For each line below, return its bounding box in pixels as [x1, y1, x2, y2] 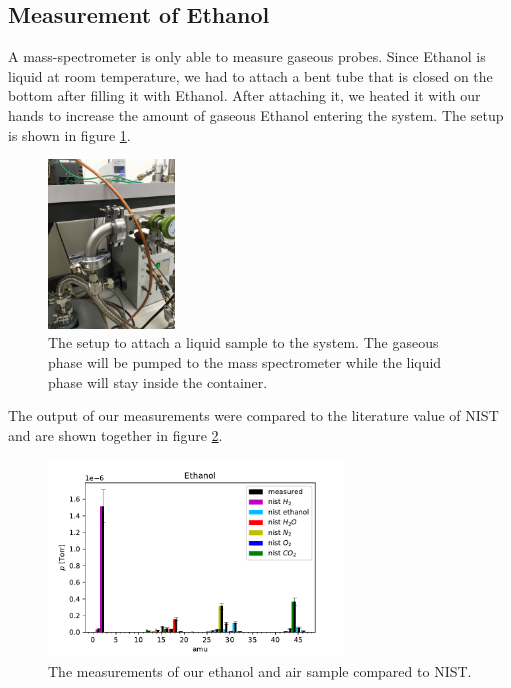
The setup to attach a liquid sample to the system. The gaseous [48, 332, 439, 353]
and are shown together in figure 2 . [8, 424, 223, 445]
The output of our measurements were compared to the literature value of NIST [8, 405, 499, 426]
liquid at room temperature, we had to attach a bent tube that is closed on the [8, 65, 493, 86]
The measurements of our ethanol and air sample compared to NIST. [48, 660, 472, 681]
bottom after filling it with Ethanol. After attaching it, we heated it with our [8, 85, 481, 106]
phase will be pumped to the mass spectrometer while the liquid [48, 351, 442, 372]
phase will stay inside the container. [48, 371, 268, 392]
